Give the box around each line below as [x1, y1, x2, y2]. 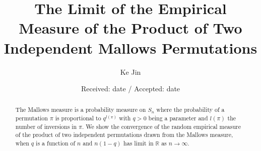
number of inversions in [15, 122, 77, 130]
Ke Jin [120, 66, 141, 77]
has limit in [123, 139, 154, 147]
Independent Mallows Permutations [4, 37, 257, 58]
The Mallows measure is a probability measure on [15, 105, 146, 114]
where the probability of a [156, 105, 225, 114]
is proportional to [55, 114, 101, 122]
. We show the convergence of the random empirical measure [82, 122, 241, 130]
